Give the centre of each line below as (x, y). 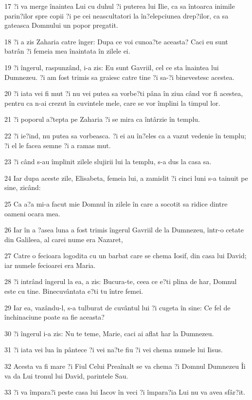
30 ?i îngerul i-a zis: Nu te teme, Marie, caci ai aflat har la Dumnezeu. (109, 333)
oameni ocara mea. (32, 213)
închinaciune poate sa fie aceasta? (54, 317)
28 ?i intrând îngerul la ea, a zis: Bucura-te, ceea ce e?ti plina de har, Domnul (121, 281)
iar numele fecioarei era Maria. (50, 265)
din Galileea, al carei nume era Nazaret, (64, 239)
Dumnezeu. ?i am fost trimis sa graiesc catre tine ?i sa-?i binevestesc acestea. (119, 77)
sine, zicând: (23, 187)
